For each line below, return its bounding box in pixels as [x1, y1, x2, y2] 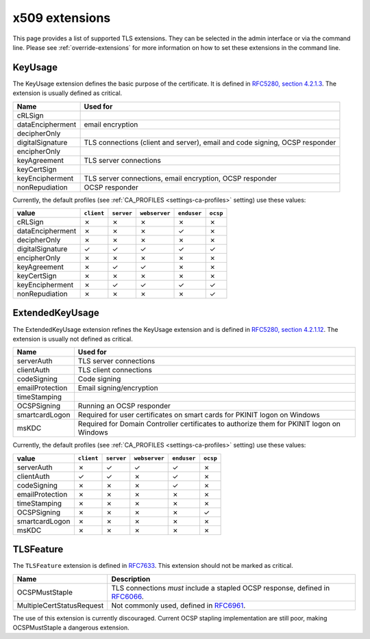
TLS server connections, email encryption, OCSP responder [84, 173, 277, 183]
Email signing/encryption [77, 383, 158, 393]
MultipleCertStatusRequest [16, 601, 104, 610]
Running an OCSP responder [77, 401, 171, 410]
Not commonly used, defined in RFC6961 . [111, 601, 246, 610]
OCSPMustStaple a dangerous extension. [12, 623, 129, 631]
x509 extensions [12, 10, 111, 25]
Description [111, 574, 151, 584]
